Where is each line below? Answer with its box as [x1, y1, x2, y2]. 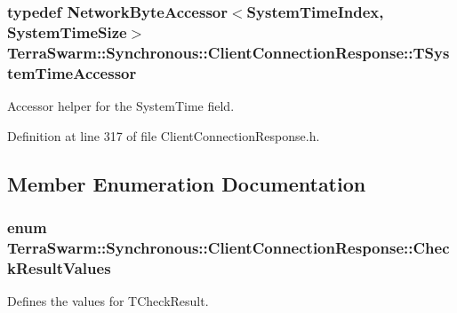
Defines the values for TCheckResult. [7, 292, 209, 310]
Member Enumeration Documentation [7, 169, 366, 197]
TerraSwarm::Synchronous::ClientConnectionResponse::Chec [7, 236, 450, 258]
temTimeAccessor [7, 61, 137, 83]
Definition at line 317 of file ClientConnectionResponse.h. [7, 126, 320, 145]
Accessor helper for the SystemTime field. [7, 96, 235, 114]
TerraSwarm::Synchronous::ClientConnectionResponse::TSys [7, 41, 450, 63]
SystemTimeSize [7, 20, 127, 43]
